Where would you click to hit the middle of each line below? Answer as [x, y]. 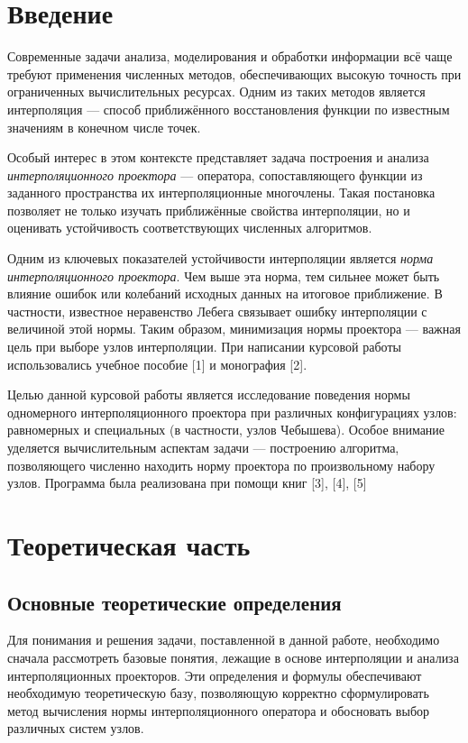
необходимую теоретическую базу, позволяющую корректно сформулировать [218, 693]
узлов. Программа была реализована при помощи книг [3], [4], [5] [187, 483]
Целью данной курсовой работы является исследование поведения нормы [209, 394]
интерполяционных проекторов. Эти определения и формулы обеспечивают [215, 675]
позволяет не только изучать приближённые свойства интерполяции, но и [209, 210]
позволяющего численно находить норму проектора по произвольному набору [221, 465]
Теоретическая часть [129, 544]
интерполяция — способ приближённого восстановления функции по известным [229, 109]
